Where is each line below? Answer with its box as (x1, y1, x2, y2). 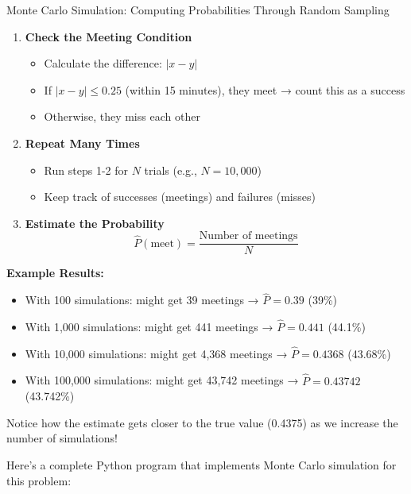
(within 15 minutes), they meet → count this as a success (125, 81, 405, 98)
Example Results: (6, 264, 104, 281)
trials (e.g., (144, 161, 197, 178)
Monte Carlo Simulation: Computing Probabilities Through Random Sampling (6, 2, 390, 17)
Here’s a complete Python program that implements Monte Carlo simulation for (6, 457, 397, 473)
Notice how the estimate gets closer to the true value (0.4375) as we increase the (6, 414, 398, 430)
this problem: (6, 472, 72, 488)
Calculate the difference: (44, 55, 162, 71)
